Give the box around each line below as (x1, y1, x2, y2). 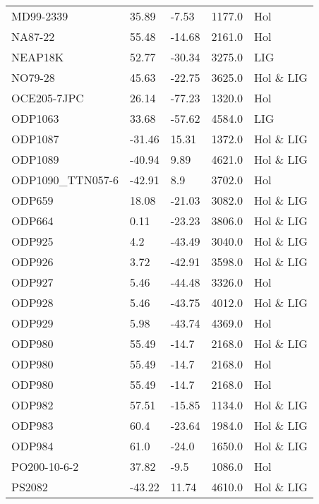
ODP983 (11, 417, 54, 433)
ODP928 (11, 294, 54, 311)
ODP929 (11, 315, 54, 331)
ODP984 (11, 438, 54, 454)
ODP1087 (11, 131, 59, 147)
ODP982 (11, 397, 54, 413)
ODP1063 (11, 110, 59, 126)
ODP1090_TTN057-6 (11, 172, 119, 188)
